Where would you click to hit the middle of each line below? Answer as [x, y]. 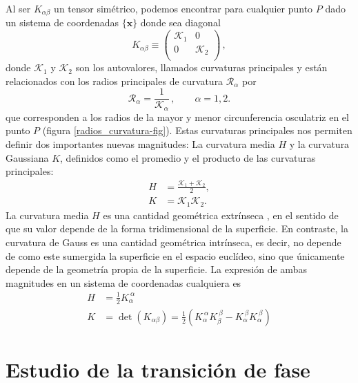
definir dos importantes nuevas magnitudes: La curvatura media [140, 144]
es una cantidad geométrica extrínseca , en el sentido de [221, 215]
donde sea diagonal [180, 22]
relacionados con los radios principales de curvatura [115, 81]
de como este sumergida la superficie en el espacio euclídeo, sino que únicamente [175, 255]
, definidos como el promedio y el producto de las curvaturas [188, 157]
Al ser [18, 8]
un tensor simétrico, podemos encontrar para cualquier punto [183, 8]
